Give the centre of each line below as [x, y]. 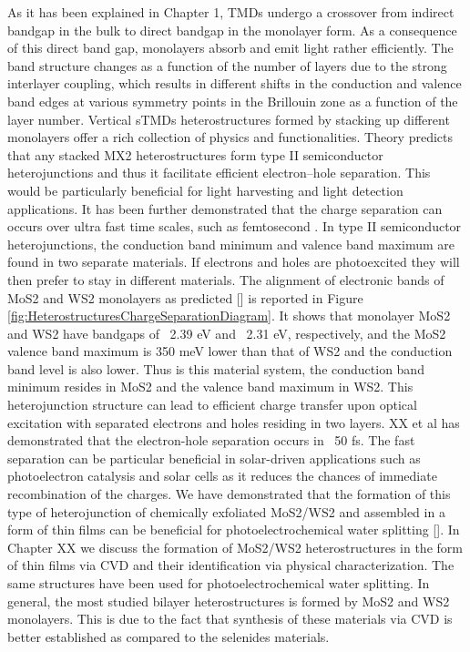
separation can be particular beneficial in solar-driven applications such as [214, 458]
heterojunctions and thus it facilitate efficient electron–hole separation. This [219, 173]
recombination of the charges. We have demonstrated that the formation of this [229, 494]
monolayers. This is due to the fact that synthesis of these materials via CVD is [230, 619]
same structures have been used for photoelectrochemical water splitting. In [219, 583]
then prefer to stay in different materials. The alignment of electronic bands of [226, 279]
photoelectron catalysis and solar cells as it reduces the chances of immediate [222, 476]
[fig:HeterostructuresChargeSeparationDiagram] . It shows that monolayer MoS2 [229, 316]
